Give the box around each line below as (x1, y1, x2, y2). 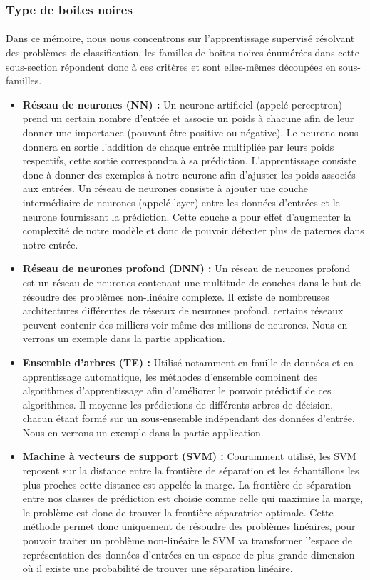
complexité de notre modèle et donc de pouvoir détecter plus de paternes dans (22, 223, 364, 238)
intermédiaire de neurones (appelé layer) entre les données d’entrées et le (22, 194, 340, 209)
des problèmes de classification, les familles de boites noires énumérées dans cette (6, 45, 359, 60)
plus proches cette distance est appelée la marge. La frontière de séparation (22, 476, 351, 491)
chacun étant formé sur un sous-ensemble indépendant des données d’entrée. (22, 411, 355, 426)
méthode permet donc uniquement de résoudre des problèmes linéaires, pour (22, 519, 356, 534)
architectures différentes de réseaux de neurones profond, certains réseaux (22, 303, 344, 318)
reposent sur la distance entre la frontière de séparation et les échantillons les (22, 463, 359, 478)
